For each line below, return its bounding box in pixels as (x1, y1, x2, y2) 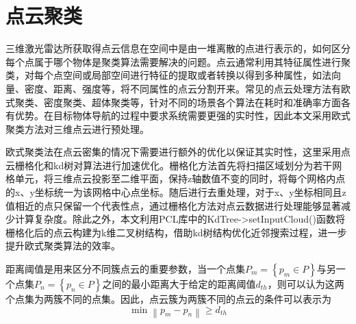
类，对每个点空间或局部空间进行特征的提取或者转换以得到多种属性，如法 (5, 68, 331, 82)
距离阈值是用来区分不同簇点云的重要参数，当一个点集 (5, 262, 245, 276)
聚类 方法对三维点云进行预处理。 (5, 121, 149, 136)
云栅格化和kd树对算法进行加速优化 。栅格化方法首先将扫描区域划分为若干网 (5, 158, 342, 172)
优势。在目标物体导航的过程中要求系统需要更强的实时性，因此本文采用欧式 (14, 108, 351, 123)
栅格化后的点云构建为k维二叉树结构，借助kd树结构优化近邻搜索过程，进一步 (5, 225, 347, 239)
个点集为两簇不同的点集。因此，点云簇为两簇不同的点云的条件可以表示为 (5, 292, 331, 306)
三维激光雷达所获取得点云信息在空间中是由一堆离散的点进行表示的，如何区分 (5, 41, 351, 55)
